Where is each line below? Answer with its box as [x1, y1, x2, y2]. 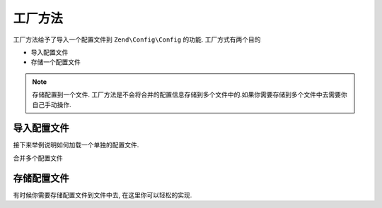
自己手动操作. [32, 100, 72, 109]
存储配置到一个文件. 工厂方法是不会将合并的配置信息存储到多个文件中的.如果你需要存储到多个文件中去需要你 [32, 90, 348, 99]
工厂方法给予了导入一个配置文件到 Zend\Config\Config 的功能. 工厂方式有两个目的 [13, 35, 261, 44]
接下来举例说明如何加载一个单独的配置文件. [13, 141, 139, 149]
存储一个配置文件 [30, 58, 81, 66]
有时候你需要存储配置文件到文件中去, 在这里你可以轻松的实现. [13, 190, 192, 199]
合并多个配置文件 [13, 154, 63, 162]
